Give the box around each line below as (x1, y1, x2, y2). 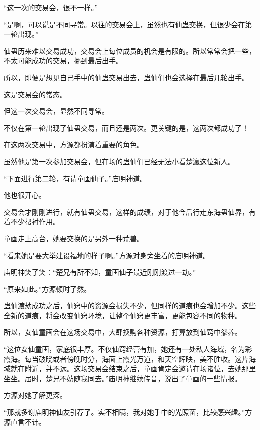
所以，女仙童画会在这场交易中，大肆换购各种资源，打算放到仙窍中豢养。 (4, 327, 242, 337)
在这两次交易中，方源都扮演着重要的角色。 (4, 139, 144, 150)
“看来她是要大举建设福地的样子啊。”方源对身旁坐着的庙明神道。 (4, 250, 210, 260)
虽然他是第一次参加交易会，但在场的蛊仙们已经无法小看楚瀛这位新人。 (4, 156, 235, 166)
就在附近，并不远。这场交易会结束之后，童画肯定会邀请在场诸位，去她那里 (10, 363, 256, 374)
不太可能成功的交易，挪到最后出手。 (4, 55, 123, 66)
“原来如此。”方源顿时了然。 (4, 283, 91, 294)
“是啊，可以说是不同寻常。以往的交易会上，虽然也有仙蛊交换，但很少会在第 (4, 19, 252, 29)
